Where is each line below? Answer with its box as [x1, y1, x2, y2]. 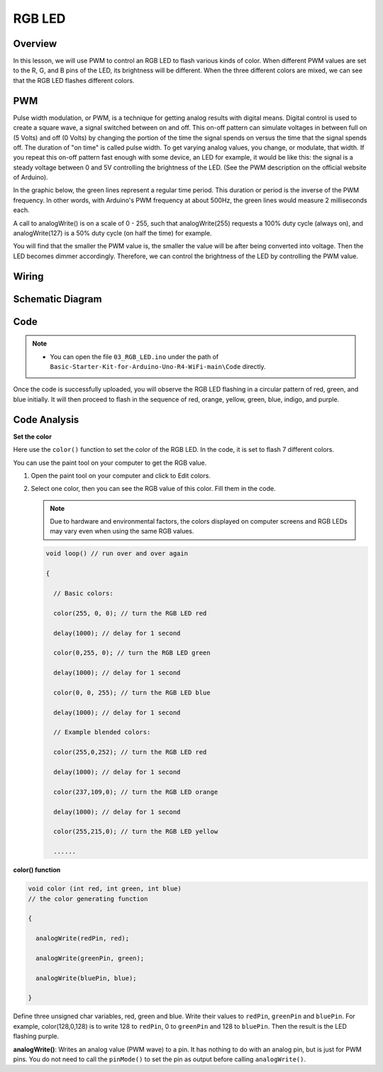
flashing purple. [13, 1032, 60, 1041]
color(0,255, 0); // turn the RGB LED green [53, 649, 211, 657]
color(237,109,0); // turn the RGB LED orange [53, 788, 218, 796]
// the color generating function [28, 895, 148, 902]
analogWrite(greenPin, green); [35, 954, 145, 962]
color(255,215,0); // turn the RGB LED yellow [53, 827, 218, 836]
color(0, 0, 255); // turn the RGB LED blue [53, 688, 211, 697]
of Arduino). [13, 173, 49, 182]
